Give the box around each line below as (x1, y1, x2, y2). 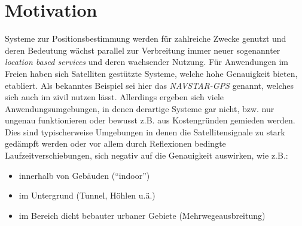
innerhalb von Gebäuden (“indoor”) (19, 169, 150, 181)
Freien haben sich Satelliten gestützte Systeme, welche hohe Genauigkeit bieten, (5, 67, 298, 79)
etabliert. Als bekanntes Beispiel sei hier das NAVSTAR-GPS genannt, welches (5, 79, 294, 91)
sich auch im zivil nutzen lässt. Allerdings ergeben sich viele (5, 91, 224, 103)
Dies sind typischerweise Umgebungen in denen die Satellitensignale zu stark (5, 125, 285, 138)
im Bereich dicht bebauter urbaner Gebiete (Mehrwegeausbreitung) (19, 209, 266, 221)
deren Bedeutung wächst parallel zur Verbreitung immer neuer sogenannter (5, 44, 280, 56)
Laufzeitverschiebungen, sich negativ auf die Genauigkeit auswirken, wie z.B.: (5, 149, 288, 162)
